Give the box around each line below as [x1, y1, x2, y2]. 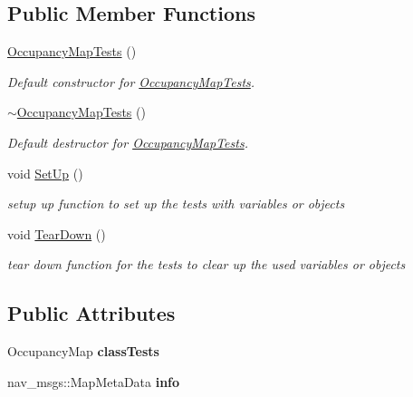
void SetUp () [7, 163, 83, 182]
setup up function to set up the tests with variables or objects [7, 194, 345, 213]
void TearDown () [7, 224, 106, 243]
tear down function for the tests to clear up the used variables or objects [7, 255, 406, 274]
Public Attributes [7, 299, 176, 327]
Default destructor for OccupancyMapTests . [7, 132, 248, 151]
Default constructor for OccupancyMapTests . [7, 72, 255, 91]
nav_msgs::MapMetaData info [7, 372, 180, 391]
